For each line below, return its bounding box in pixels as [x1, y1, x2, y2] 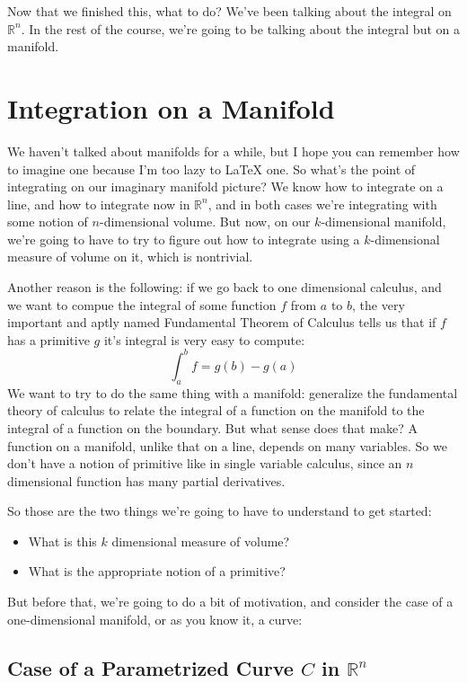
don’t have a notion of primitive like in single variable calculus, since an [7, 454, 402, 473]
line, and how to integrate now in [7, 194, 190, 213]
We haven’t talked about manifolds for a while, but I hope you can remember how [7, 141, 460, 160]
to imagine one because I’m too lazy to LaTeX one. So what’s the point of [7, 159, 416, 178]
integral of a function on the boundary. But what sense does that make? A [7, 418, 419, 437]
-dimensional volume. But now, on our [99, 212, 311, 231]
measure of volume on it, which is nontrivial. [7, 247, 253, 266]
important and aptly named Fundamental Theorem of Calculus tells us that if [7, 313, 436, 332]
